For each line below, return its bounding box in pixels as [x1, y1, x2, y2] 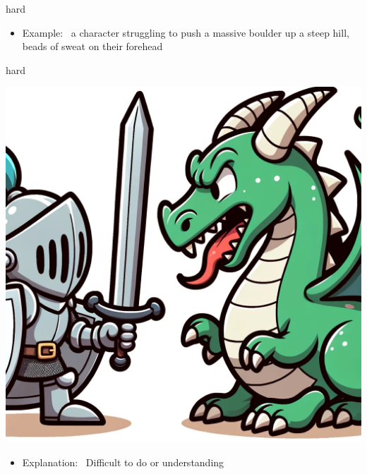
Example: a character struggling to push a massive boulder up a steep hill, [22, 25, 349, 39]
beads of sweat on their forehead [22, 39, 163, 54]
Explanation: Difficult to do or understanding [22, 454, 224, 469]
